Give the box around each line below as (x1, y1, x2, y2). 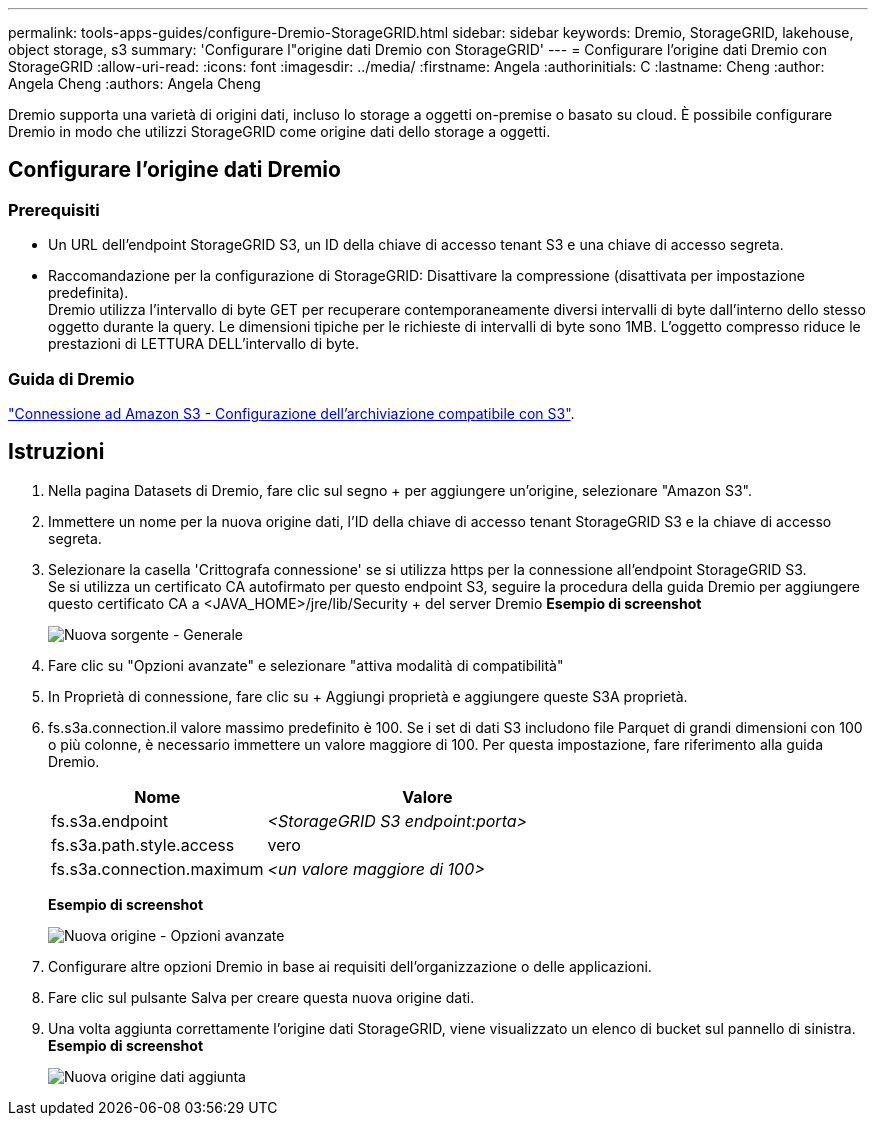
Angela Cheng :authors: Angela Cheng (8, 75, 261, 92)
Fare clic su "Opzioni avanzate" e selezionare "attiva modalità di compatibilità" (48, 656, 564, 674)
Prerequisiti (8, 199, 100, 220)
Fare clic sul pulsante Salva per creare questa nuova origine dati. (48, 988, 475, 1006)
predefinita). (48, 284, 129, 302)
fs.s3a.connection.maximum (51, 858, 264, 879)
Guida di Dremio (8, 368, 135, 389)
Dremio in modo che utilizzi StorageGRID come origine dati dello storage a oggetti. (8, 123, 551, 140)
